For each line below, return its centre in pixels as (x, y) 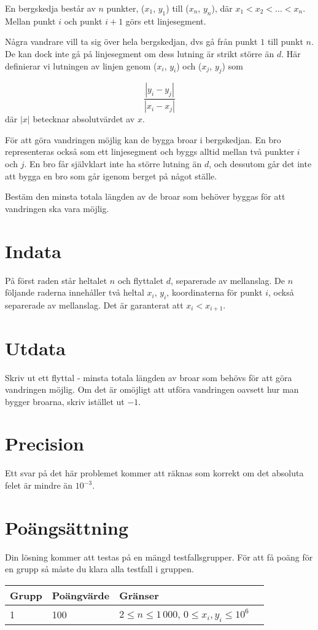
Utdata (36, 348)
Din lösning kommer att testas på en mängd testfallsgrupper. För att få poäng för (159, 557)
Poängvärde (81, 595)
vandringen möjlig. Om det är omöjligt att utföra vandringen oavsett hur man (152, 389)
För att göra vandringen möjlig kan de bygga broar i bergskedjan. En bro (143, 139)
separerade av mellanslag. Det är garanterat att (94, 305)
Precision (45, 443)
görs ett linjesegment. (166, 21)
